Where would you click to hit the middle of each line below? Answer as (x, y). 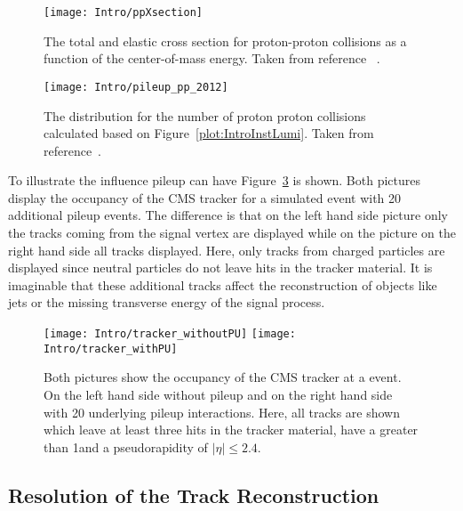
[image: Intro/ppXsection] (123, 12)
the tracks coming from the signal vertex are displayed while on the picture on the (232, 233)
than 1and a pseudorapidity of (126, 446)
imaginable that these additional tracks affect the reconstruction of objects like (223, 284)
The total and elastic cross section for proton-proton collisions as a (225, 41)
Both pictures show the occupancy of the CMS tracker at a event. (223, 377)
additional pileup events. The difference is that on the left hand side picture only (228, 215)
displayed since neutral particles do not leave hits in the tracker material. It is (220, 268)
